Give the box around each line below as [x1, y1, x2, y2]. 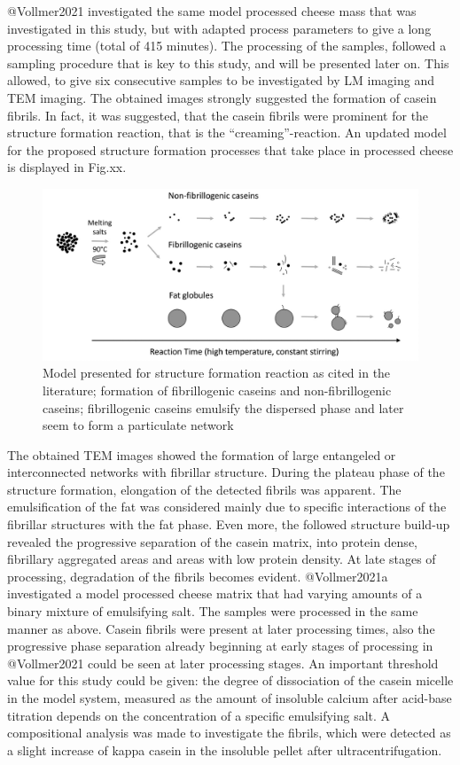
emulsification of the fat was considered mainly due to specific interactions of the [7, 497, 447, 516]
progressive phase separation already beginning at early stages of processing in [7, 636, 433, 655]
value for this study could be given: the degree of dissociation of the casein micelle [7, 671, 454, 690]
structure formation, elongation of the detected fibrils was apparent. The [7, 480, 402, 498]
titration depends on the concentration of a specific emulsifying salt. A [7, 706, 391, 724]
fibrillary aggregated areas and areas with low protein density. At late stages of [7, 550, 436, 568]
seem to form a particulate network [43, 416, 234, 434]
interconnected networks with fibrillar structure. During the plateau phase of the [7, 463, 445, 481]
